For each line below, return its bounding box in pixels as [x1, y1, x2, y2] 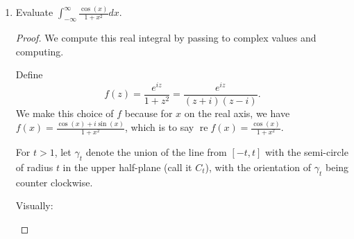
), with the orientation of [205, 159, 312, 174]
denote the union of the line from [85, 145, 227, 159]
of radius [15, 159, 53, 174]
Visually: [15, 198, 53, 213]
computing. [15, 44, 64, 58]
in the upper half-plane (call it [62, 159, 192, 174]
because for [124, 106, 173, 121]
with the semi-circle [265, 145, 348, 159]
